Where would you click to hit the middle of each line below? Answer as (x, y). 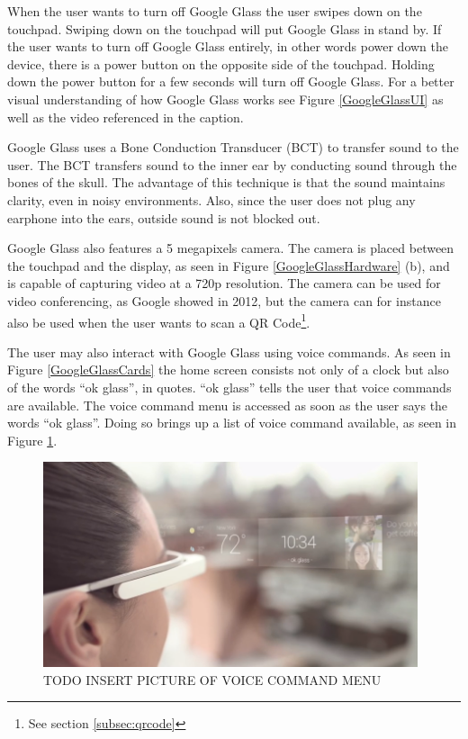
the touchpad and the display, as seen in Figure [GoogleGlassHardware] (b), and (229, 265)
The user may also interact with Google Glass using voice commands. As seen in (229, 351)
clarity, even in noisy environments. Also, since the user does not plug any (211, 199)
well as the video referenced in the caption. (126, 117)
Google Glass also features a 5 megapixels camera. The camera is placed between (231, 248)
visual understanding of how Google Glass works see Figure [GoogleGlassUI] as (225, 99)
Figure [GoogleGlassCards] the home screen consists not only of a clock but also (228, 369)
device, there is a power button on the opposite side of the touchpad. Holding (221, 63)
